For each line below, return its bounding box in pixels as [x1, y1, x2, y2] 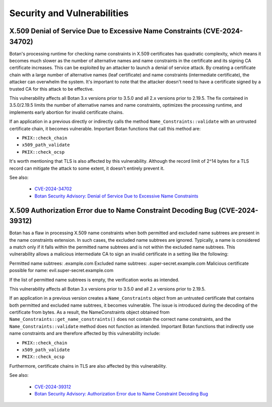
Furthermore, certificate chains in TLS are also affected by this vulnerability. [9, 363, 167, 369]
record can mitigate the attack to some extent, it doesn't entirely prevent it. [9, 165, 165, 171]
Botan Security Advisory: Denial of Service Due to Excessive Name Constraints [34, 193, 198, 199]
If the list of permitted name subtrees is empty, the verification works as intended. [9, 277, 180, 283]
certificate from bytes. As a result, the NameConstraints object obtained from [9, 309, 170, 315]
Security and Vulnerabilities [9, 8, 129, 19]
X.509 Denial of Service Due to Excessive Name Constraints [9, 27, 202, 35]
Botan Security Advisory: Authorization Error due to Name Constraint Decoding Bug [34, 391, 209, 396]
